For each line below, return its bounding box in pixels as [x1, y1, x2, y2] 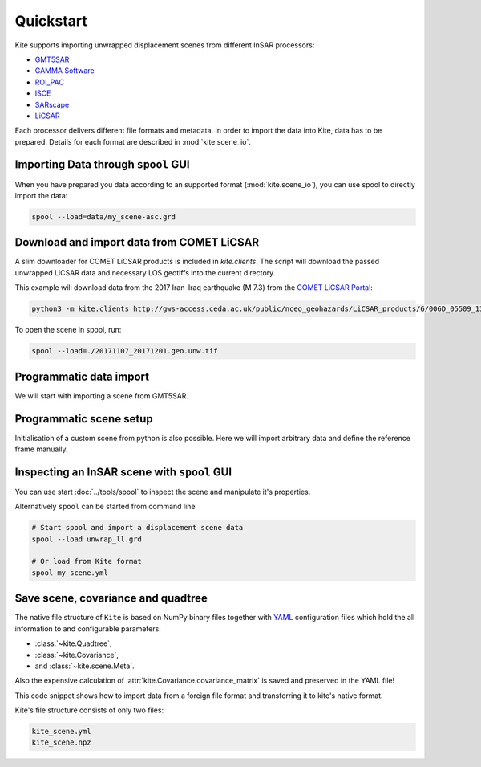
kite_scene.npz [31, 738, 91, 747]
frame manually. [14, 444, 68, 454]
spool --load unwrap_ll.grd [31, 534, 142, 544]
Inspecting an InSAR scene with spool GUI [14, 465, 232, 479]
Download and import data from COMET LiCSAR [14, 235, 260, 249]
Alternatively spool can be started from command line [14, 502, 196, 512]
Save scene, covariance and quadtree [14, 591, 208, 606]
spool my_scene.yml [31, 568, 108, 577]
